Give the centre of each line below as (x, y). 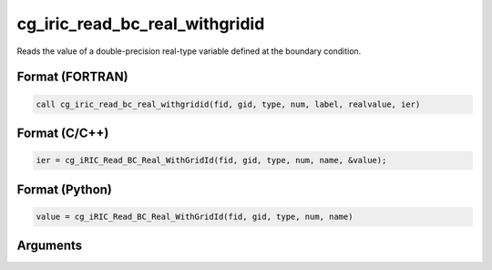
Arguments (50, 246)
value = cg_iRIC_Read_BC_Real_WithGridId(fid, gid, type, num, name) (195, 216)
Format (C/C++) (63, 133)
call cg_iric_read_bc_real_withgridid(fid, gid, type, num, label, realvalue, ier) (228, 104)
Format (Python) (65, 189)
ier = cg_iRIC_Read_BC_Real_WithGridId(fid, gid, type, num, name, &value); (211, 161)
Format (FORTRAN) (72, 77)
